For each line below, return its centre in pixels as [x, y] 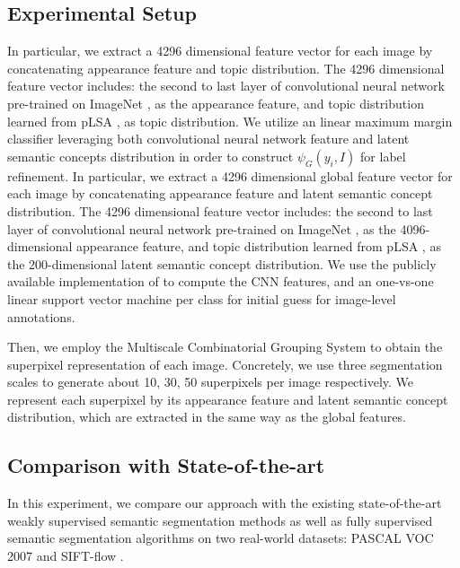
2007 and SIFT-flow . [66, 556]
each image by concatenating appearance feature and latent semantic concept [220, 193]
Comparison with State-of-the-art [166, 465]
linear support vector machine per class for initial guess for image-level [202, 298]
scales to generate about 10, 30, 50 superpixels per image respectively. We [211, 382]
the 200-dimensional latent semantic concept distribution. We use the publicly [222, 263]
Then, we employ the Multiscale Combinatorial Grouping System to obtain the [225, 347]
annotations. [41, 316]
